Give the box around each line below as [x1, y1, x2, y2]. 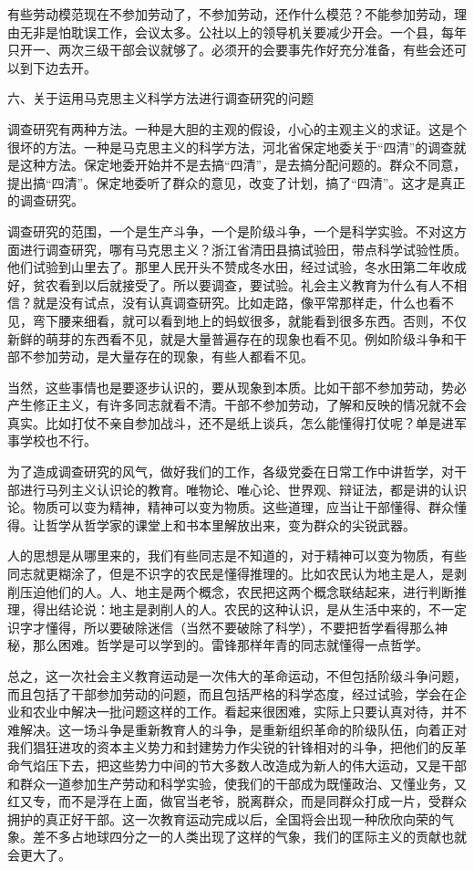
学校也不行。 [19, 431, 97, 450]
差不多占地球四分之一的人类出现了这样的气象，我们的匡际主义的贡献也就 [32, 827, 467, 846]
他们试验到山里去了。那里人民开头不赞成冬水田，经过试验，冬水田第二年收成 [7, 257, 467, 277]
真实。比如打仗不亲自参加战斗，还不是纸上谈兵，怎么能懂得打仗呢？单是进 [7, 413, 454, 432]
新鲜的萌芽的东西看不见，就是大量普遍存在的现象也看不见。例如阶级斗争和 [7, 329, 454, 348]
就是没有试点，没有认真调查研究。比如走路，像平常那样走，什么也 [32, 293, 428, 312]
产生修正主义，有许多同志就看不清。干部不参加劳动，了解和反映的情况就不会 [7, 395, 467, 414]
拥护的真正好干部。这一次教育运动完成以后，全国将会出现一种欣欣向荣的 [7, 809, 441, 828]
